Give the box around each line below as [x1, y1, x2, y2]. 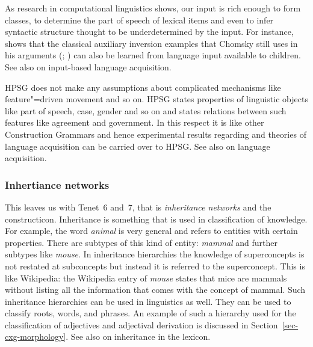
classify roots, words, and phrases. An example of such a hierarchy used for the [5, 307, 296, 319]
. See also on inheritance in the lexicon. [66, 330, 211, 343]
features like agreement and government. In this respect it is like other [5, 116, 264, 129]
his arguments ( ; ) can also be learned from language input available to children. [5, 49, 301, 61]
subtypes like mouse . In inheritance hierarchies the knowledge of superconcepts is [5, 248, 305, 260]
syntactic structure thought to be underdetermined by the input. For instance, [5, 25, 294, 38]
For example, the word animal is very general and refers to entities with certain [5, 224, 298, 237]
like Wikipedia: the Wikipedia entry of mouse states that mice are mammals [5, 271, 287, 284]
